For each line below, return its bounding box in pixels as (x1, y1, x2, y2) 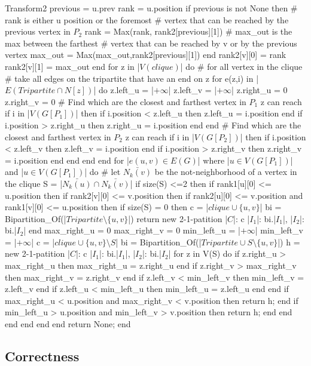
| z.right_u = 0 (231, 84, 288, 96)
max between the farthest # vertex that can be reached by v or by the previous (5, 36, 297, 49)
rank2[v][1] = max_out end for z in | (5, 60, 140, 72)
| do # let (84, 165, 121, 178)
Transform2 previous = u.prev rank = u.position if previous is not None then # (5, 2, 298, 14)
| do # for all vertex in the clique (180, 60, 303, 72)
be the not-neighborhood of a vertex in (154, 165, 297, 178)
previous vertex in (5, 25, 71, 38)
